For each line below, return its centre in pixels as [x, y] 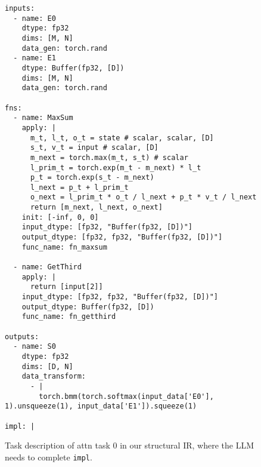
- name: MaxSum [43, 118]
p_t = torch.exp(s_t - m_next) [92, 178]
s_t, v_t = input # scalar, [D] [94, 148]
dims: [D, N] [47, 366]
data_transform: [54, 377]
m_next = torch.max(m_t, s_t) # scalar [109, 157]
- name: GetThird [47, 267]
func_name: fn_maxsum [64, 247]
